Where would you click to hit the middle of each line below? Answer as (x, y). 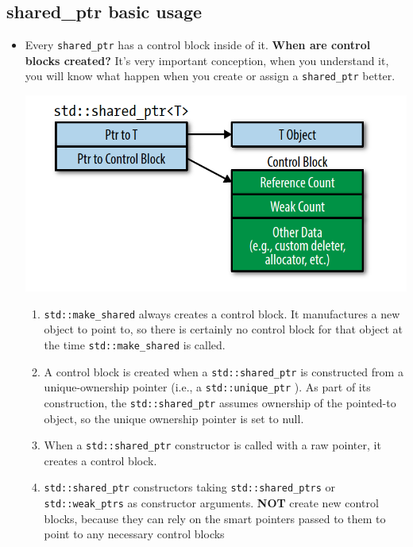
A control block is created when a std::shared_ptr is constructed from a (224, 371)
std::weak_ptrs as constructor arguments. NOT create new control (211, 503)
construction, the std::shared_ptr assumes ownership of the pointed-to (220, 402)
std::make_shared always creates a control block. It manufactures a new (222, 313)
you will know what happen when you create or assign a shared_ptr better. (210, 76)
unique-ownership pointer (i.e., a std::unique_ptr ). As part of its (207, 387)
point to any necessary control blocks (134, 534)
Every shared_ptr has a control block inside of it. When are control (198, 45)
